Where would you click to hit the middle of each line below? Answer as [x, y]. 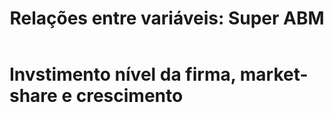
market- [274, 74]
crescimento [129, 96]
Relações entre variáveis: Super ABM [167, 18]
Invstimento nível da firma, [123, 74]
